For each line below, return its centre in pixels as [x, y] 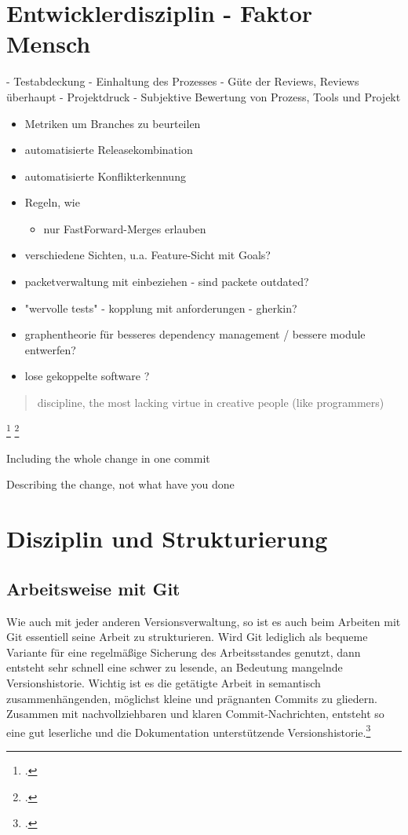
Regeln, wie [52, 202]
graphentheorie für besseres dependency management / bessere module [195, 334]
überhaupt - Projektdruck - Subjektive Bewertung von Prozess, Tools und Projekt [204, 96]
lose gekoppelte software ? [87, 376]
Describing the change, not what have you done [120, 484]
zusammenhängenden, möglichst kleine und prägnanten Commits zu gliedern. [192, 698]
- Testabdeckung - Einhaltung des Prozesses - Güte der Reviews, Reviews [183, 81]
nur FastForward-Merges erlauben [125, 228]
